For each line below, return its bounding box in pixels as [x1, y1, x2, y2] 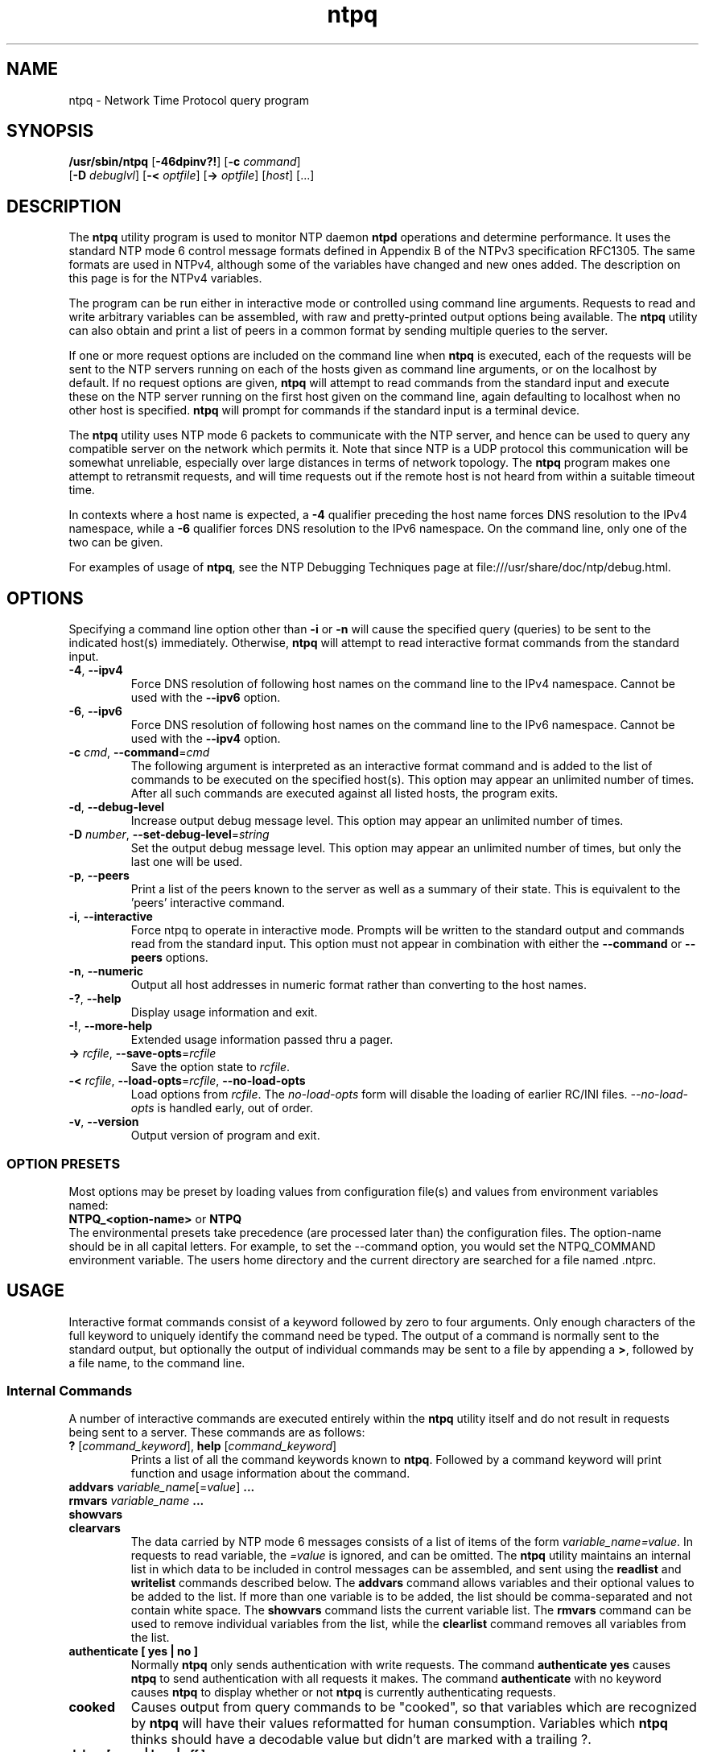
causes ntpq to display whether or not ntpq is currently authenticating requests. [130, 1685, 556, 1700]
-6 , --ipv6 [68, 704, 122, 719]
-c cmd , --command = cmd [68, 745, 210, 760]
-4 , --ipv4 [68, 663, 123, 678]
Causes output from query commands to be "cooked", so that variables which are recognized [130, 1699, 697, 1716]
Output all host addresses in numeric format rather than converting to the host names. [130, 978, 587, 992]
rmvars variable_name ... [68, 1494, 204, 1508]
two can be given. [68, 535, 163, 550]
